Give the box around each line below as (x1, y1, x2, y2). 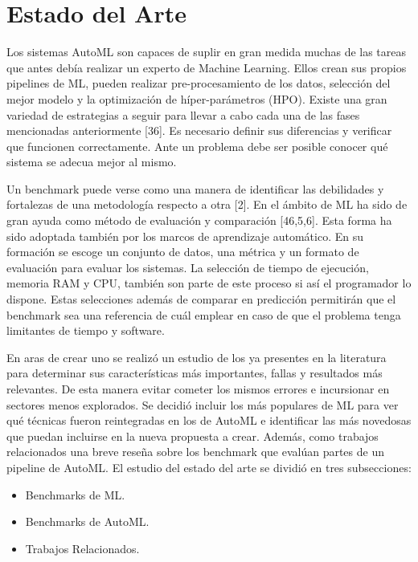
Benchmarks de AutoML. (25, 513, 150, 530)
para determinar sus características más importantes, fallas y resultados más (6, 364, 383, 381)
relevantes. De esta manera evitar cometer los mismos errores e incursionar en (6, 381, 390, 397)
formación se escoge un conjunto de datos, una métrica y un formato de (6, 243, 359, 260)
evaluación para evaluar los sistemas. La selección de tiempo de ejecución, (6, 259, 369, 275)
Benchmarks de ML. (25, 486, 125, 503)
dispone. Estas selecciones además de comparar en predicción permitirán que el (6, 291, 396, 307)
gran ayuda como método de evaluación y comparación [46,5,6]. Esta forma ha (6, 212, 392, 229)
